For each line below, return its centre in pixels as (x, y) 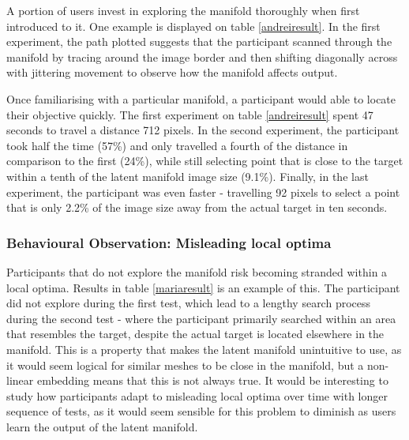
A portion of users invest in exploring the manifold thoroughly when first (183, 10)
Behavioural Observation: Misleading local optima (169, 242)
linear (20, 380)
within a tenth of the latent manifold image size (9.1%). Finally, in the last (188, 176)
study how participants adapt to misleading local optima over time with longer (197, 395)
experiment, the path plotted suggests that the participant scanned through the (199, 41)
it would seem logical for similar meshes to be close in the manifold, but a (185, 365)
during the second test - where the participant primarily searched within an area (201, 318)
